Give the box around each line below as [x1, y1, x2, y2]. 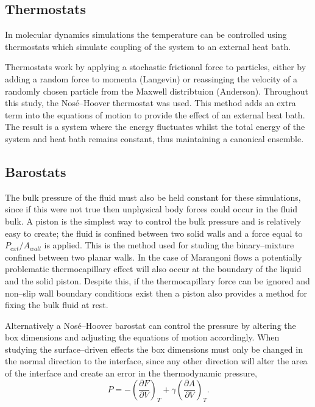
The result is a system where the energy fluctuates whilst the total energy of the [5, 120, 305, 133]
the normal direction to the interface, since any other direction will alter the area [5, 355, 308, 367]
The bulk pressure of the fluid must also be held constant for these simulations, [5, 190, 301, 203]
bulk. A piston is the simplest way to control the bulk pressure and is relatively [5, 214, 302, 227]
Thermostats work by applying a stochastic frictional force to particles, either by [5, 60, 306, 73]
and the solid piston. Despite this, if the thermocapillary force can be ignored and [5, 274, 310, 287]
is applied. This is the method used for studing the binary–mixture [44, 239, 294, 251]
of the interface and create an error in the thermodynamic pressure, [5, 367, 257, 380]
